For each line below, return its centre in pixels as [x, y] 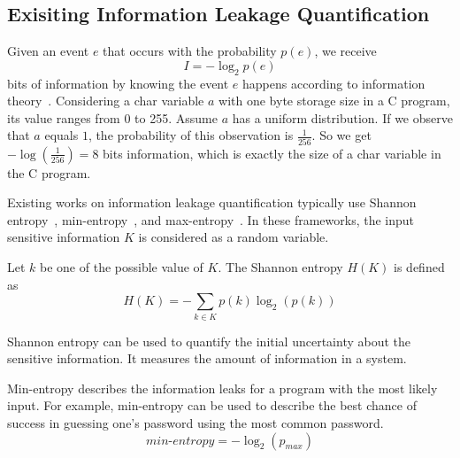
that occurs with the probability [190, 51]
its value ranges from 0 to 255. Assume [112, 117]
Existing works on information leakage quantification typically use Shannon [212, 202]
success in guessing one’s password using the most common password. [195, 422]
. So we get [341, 135]
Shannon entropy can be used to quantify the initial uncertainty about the [209, 341]
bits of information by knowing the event [118, 83]
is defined [419, 267]
